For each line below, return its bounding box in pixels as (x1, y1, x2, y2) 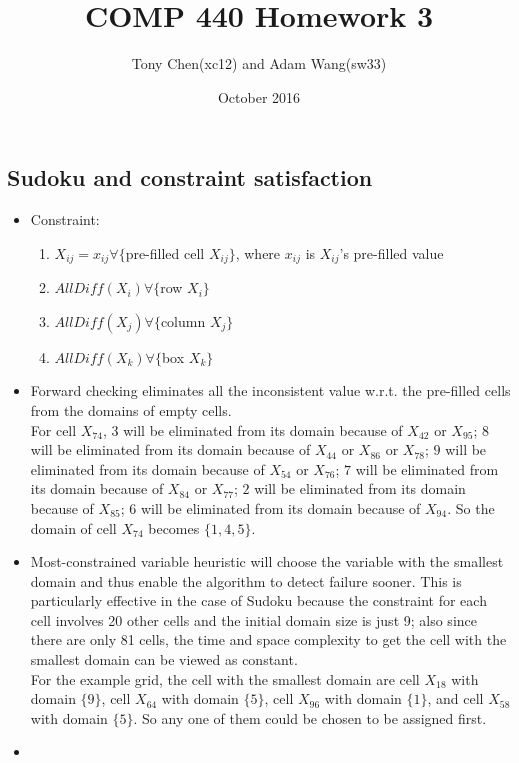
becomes (148, 517, 200, 538)
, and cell (427, 688, 484, 709)
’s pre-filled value (339, 242, 444, 263)
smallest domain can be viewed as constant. (30, 649, 298, 670)
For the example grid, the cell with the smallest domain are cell (30, 668, 420, 689)
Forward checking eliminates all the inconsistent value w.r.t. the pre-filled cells (30, 380, 511, 401)
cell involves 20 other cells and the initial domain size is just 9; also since (30, 609, 477, 630)
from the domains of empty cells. (30, 399, 232, 420)
